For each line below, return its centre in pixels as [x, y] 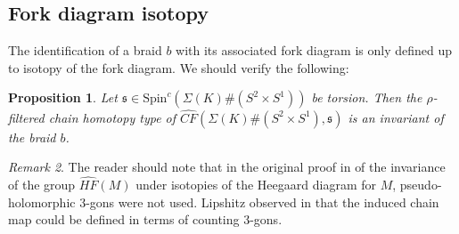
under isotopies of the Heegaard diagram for [256, 185]
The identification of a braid [85, 50]
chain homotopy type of [112, 117]
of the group [42, 185]
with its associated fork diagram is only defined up [314, 50]
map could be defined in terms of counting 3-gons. [145, 219]
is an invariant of [396, 117]
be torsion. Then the [367, 97]
